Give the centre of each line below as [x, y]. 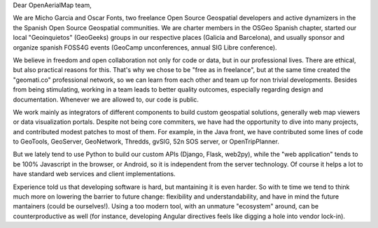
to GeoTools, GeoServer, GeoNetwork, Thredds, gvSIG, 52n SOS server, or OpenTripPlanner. [146, 142]
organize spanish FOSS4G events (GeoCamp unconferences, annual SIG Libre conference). [145, 47]
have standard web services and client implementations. [94, 174]
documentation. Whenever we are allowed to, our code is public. [106, 99]
